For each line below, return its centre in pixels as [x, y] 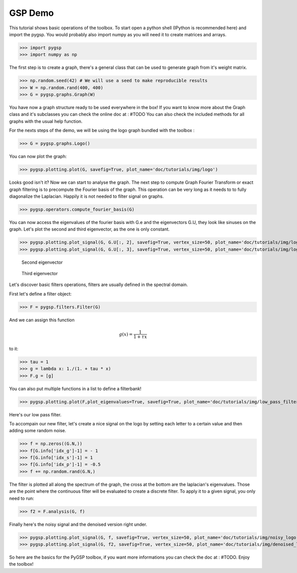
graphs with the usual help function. [46, 121]
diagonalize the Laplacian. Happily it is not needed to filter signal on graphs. [87, 196]
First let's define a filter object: [40, 294]
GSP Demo [31, 13]
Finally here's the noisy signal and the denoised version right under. [78, 524]
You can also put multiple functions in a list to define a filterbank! [75, 389]
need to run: [22, 498]
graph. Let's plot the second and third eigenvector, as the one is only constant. [90, 229]
